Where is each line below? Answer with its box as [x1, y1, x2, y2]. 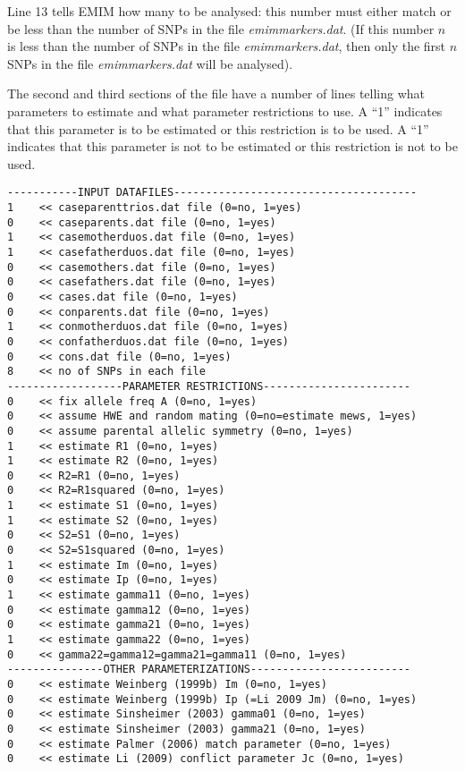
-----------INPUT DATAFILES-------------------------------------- [7, 186, 418, 199]
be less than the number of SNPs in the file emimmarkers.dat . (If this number [7, 19, 435, 38]
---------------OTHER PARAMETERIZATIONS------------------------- [7, 663, 411, 676]
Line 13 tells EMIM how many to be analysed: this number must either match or [7, 2, 452, 20]
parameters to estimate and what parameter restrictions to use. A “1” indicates [7, 101, 443, 120]
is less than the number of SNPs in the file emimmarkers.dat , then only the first [7, 37, 446, 55]
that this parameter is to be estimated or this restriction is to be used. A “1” [7, 119, 429, 138]
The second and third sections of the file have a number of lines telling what [7, 84, 426, 103]
